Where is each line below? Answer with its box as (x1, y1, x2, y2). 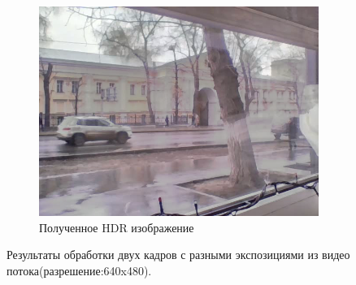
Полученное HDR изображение (39, 218, 194, 235)
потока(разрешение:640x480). (7, 261, 152, 279)
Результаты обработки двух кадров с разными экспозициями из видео (7, 246, 350, 263)
